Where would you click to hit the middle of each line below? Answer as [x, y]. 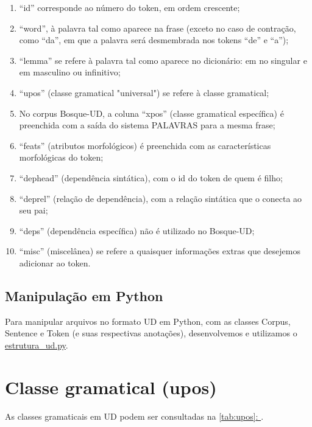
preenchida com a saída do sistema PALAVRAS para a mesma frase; [147, 125]
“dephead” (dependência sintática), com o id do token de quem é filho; [151, 177]
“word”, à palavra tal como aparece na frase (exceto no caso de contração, [158, 28]
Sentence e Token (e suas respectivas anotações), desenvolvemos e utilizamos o [151, 333]
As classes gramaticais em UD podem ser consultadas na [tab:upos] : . [134, 416]
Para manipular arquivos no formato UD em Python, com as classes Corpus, [148, 321]
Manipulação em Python [84, 295]
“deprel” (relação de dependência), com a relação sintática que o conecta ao [161, 198]
